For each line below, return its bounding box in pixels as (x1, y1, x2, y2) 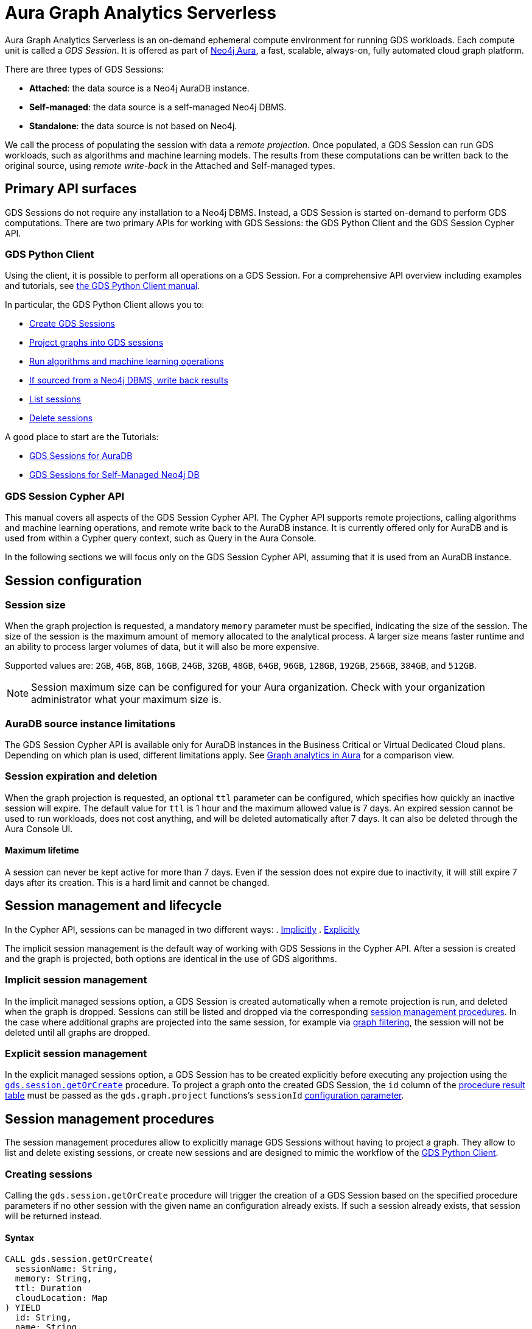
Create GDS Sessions (29, 318, 115, 329)
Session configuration (5, 572, 142, 588)
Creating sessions (5, 1167, 93, 1180)
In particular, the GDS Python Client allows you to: (5, 299, 205, 310)
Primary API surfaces (5, 181, 137, 197)
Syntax (5, 1232, 34, 1243)
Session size (5, 598, 66, 611)
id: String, (15, 1313, 72, 1323)
